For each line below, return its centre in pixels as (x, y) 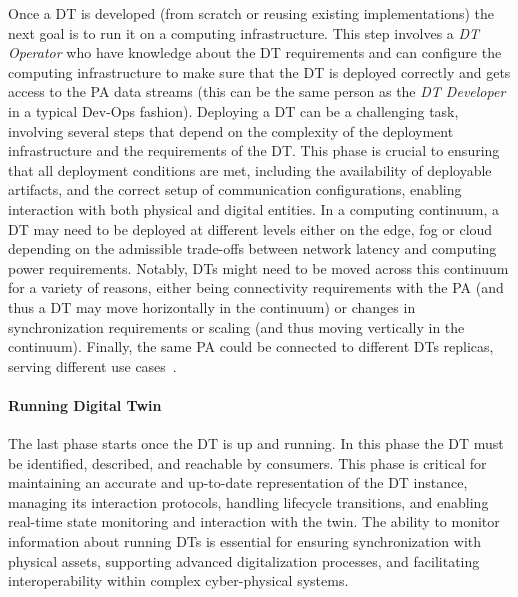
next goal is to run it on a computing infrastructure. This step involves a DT (244, 32)
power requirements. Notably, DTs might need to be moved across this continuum (258, 267)
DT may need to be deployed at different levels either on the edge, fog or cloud (250, 228)
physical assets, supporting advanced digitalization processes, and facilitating (244, 560)
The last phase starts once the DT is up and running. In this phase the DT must (256, 443)
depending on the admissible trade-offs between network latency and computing (252, 248)
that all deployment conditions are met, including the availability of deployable (250, 169)
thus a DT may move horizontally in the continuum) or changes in (212, 306)
